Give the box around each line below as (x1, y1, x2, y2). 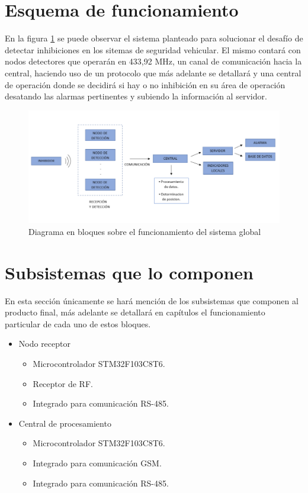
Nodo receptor (18, 337, 70, 350)
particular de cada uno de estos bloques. (5, 317, 151, 330)
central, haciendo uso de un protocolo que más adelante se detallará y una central (5, 66, 301, 79)
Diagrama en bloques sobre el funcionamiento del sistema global (28, 225, 261, 237)
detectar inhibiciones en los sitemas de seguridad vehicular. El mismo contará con (5, 43, 301, 56)
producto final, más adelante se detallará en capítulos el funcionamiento (5, 306, 265, 318)
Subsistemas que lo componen (5, 260, 254, 284)
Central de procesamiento (18, 417, 111, 429)
